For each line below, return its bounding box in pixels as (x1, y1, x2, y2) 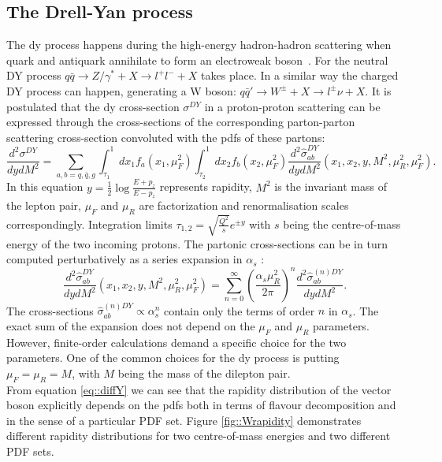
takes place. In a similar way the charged (201, 67, 399, 84)
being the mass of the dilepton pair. (117, 364, 291, 381)
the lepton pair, (6, 197, 81, 214)
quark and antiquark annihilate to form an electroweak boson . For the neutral (6, 51, 388, 68)
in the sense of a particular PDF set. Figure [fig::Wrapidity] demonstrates (6, 412, 362, 428)
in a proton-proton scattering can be (204, 98, 381, 114)
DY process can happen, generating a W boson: (6, 82, 236, 99)
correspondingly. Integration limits (6, 215, 173, 232)
